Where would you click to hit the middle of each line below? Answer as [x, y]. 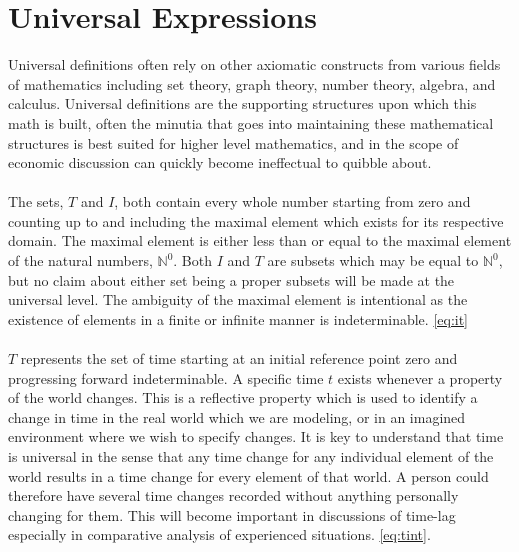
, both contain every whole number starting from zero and [292, 201]
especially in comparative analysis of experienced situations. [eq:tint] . [219, 534]
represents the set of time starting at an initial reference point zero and [239, 358]
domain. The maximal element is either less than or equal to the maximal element [260, 240]
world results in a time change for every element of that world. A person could [248, 475]
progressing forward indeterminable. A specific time [166, 377]
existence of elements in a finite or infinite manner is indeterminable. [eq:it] [238, 318]
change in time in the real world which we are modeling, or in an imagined [237, 416]
